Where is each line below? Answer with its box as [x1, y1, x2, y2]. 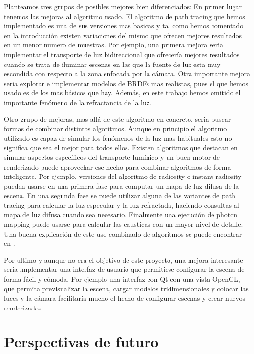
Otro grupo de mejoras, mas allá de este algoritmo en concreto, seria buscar [4, 113, 231, 124]
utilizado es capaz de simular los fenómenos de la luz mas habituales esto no [4, 133, 232, 143]
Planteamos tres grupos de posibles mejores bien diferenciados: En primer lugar [4, 1, 242, 11]
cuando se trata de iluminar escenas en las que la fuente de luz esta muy [4, 59, 221, 69]
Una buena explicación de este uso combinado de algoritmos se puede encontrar [4, 228, 242, 239]
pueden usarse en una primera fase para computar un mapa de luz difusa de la [4, 180, 239, 191]
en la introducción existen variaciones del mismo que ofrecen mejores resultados [4, 30, 242, 40]
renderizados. [4, 302, 43, 312]
